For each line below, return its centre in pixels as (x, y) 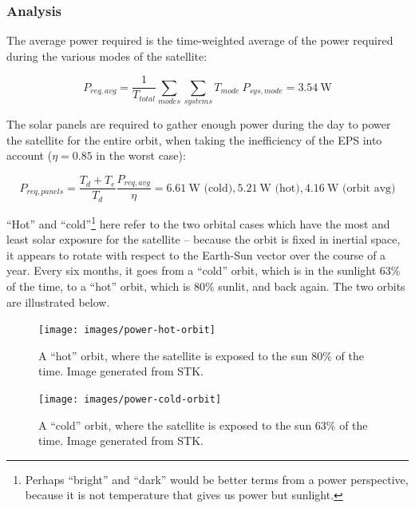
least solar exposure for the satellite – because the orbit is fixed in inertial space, (204, 239)
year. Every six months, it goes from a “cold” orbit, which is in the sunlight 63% (204, 270)
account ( (30, 155)
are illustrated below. (58, 302)
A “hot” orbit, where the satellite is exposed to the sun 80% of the (201, 355)
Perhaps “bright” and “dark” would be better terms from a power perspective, (217, 479)
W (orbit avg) (361, 188)
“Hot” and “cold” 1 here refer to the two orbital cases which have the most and (198, 222)
